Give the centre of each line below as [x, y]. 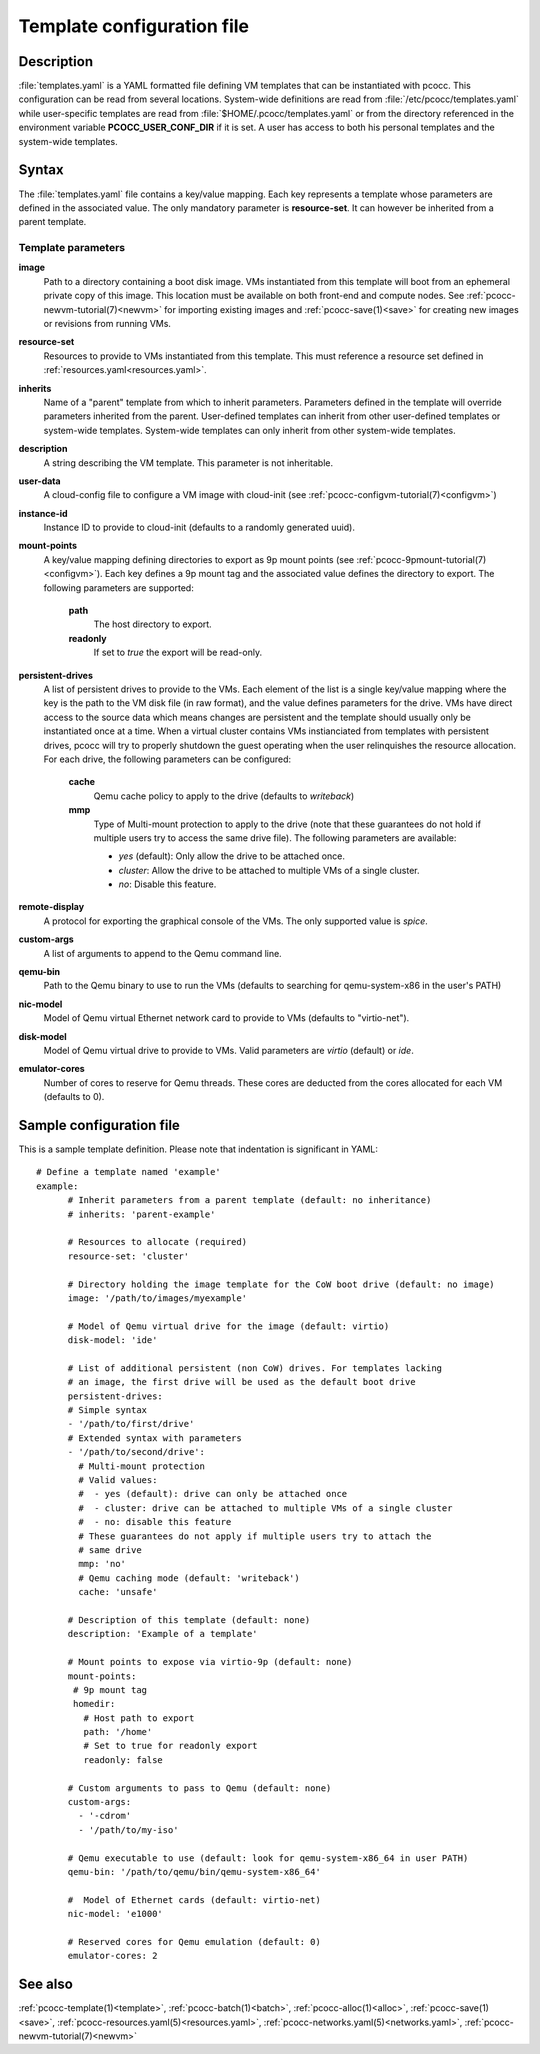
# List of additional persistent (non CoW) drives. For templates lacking [255, 1368]
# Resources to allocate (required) [157, 1242]
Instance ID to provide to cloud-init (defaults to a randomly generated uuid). [199, 527]
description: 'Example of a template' [163, 1634]
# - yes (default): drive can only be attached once [213, 1494]
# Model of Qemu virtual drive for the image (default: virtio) [228, 1326]
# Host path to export [139, 1718]
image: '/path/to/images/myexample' [157, 1298]
